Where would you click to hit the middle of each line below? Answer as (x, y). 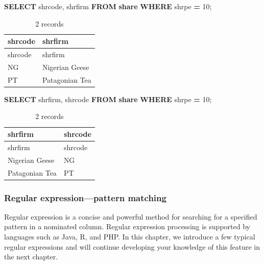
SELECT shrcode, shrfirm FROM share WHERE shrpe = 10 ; (108, 6)
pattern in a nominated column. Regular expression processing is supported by (127, 226)
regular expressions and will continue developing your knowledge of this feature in (132, 246)
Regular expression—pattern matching (85, 197)
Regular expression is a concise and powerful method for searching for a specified (131, 216)
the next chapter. (31, 257)
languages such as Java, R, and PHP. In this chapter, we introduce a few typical (130, 237)
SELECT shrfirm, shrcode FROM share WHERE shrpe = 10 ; (108, 99)
